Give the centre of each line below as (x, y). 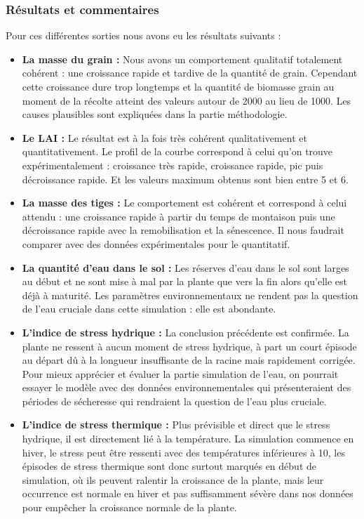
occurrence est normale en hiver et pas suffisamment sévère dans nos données (188, 493)
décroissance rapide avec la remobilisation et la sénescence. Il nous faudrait (183, 230)
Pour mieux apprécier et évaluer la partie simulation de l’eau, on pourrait (180, 373)
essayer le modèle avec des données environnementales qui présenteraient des (187, 387)
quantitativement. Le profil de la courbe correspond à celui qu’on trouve (177, 151)
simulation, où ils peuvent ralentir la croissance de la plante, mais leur (173, 479)
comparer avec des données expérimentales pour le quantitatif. (156, 243)
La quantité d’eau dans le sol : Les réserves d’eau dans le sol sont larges (186, 267)
